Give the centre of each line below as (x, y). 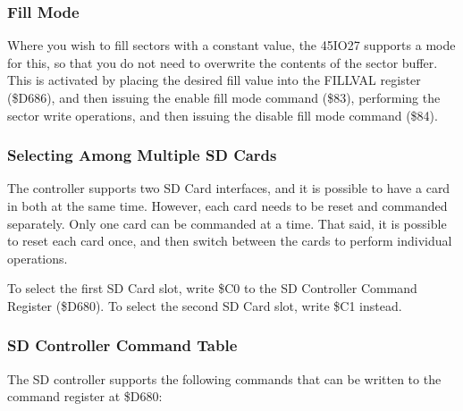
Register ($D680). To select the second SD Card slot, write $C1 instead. (205, 305)
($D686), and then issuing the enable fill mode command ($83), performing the (224, 97)
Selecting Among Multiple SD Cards (142, 155)
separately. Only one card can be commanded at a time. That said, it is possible (227, 223)
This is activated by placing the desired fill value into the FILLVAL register (214, 80)
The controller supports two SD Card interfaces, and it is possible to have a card (229, 188)
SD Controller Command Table (122, 345)
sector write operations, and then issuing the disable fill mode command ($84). (223, 115)
